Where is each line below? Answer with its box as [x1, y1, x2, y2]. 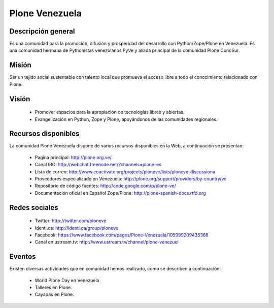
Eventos [9, 252, 36, 261]
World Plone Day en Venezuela [35, 277, 99, 283]
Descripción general [9, 27, 75, 36]
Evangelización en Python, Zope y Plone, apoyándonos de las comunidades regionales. [35, 116, 218, 122]
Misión [9, 61, 31, 70]
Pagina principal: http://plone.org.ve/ [35, 154, 112, 160]
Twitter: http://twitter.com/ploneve [35, 218, 107, 224]
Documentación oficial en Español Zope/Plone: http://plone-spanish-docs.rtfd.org [35, 190, 206, 196]
